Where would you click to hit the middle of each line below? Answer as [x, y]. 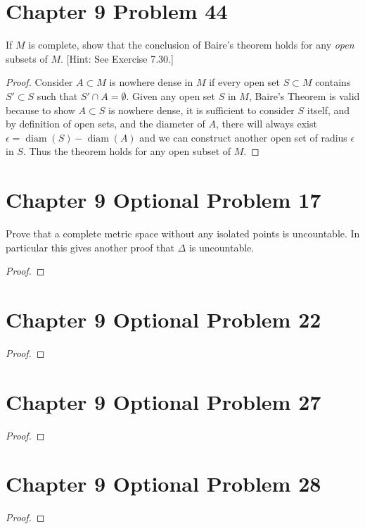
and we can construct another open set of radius [243, 137]
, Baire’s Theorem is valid [304, 95]
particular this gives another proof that [90, 247]
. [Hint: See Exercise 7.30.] [117, 58]
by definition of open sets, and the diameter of [105, 124]
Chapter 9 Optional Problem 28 [164, 484]
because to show [40, 110]
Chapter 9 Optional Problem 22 [164, 319]
